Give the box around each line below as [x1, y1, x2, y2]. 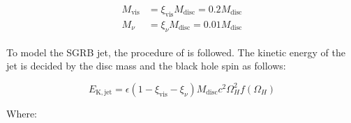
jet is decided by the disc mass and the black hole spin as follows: [6, 58, 286, 73]
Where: [6, 106, 37, 120]
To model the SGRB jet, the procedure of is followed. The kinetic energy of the [6, 44, 345, 59]
